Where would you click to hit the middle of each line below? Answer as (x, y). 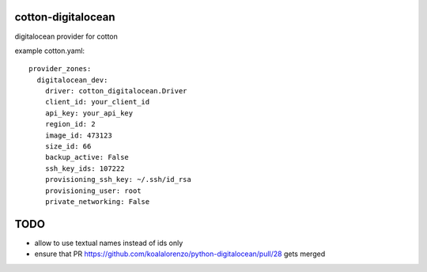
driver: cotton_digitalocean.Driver (116, 91)
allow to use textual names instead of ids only (109, 243)
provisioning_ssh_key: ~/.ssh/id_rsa (118, 179)
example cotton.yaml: (50, 51)
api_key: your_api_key (89, 113)
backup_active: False (87, 157)
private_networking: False (97, 201)
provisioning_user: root (93, 191)
